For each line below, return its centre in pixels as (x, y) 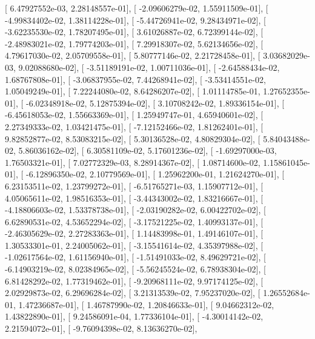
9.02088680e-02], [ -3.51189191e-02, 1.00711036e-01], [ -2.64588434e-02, (149, 67)
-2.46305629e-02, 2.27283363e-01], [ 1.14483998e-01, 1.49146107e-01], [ (134, 233)
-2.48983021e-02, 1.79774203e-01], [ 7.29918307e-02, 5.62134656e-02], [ (134, 43)
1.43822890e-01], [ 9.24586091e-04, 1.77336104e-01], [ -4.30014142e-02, (134, 316)
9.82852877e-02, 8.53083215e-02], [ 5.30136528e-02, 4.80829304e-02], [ (133, 138)
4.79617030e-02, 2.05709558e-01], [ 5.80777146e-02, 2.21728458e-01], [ (133, 55)
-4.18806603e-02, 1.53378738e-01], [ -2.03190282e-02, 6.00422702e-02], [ (135, 210)
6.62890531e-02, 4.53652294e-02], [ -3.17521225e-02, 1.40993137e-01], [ (134, 221)
